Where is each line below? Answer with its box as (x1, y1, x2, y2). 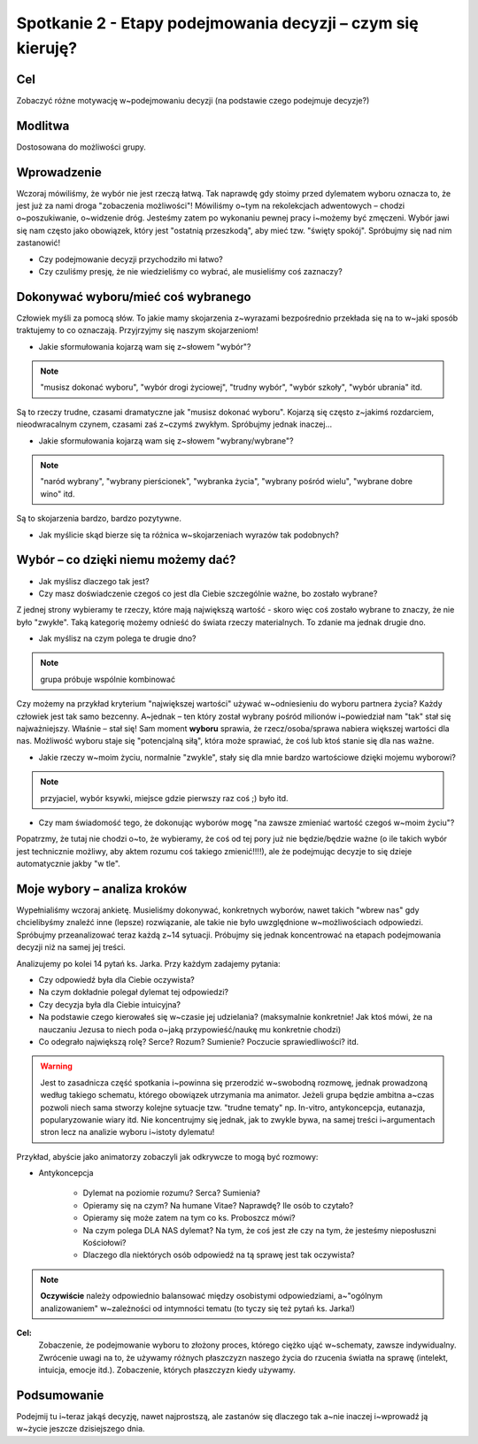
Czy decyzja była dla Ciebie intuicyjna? (38, 999, 181, 1009)
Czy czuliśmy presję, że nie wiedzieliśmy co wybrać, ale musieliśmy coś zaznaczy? (38, 266, 343, 277)
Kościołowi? (82, 1238, 127, 1248)
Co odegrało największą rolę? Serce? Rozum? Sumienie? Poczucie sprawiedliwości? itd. (38, 1036, 359, 1046)
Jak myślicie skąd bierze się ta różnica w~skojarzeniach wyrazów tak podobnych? (38, 529, 340, 540)
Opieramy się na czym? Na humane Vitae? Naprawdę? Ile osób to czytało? (82, 1200, 354, 1210)
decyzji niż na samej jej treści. (16, 942, 126, 953)
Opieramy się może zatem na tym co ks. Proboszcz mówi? (82, 1213, 296, 1224)
